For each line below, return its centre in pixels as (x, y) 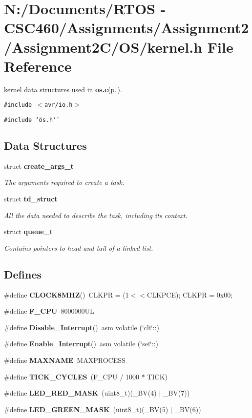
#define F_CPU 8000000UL (49, 311)
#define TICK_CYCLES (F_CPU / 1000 (72, 376)
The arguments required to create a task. (64, 182)
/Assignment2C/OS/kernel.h (103, 47)
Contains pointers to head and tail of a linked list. (79, 248)
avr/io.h (59, 105)
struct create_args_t (39, 166)
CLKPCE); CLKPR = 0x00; (190, 294)
